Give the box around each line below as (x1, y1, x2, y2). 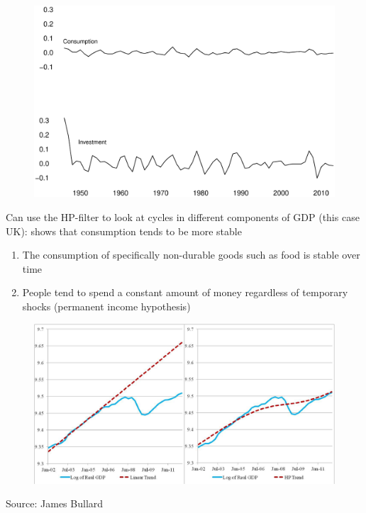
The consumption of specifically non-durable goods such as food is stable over (22, 247, 360, 262)
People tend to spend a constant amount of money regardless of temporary (22, 285, 348, 300)
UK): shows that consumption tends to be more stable (6, 223, 242, 238)
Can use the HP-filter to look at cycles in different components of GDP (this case (6, 209, 360, 224)
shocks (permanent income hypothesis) (22, 298, 191, 313)
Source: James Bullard (6, 496, 104, 511)
